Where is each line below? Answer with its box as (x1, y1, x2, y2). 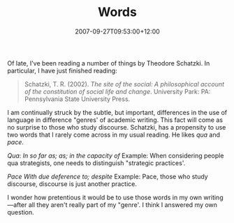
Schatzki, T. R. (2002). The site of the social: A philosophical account (24, 79, 225, 88)
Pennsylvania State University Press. (24, 95, 131, 103)
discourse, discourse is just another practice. (7, 179, 138, 188)
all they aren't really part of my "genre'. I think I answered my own (28, 200, 218, 209)
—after (7, 200, 27, 209)
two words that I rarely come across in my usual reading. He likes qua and (7, 130, 221, 139)
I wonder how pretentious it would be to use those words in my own (7, 193, 203, 201)
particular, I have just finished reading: (7, 66, 117, 75)
